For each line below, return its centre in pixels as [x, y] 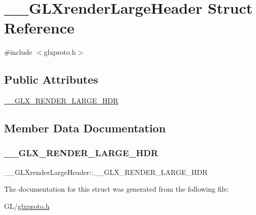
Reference [39, 28]
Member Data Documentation [85, 128]
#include [18, 52]
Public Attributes [51, 79]
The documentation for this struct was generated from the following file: [117, 189]
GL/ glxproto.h [27, 206]
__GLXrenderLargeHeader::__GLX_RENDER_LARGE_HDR [106, 172]
